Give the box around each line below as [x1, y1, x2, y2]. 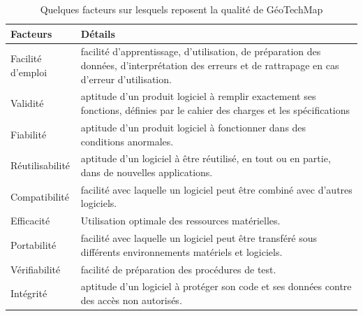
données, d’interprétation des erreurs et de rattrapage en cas [80, 58, 339, 73]
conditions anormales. [80, 134, 174, 148]
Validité [10, 96, 44, 110]
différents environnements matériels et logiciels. [80, 244, 283, 259]
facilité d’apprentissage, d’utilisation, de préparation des [80, 44, 321, 59]
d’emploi [10, 64, 47, 79]
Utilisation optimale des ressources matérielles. [80, 213, 281, 228]
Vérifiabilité [10, 261, 61, 276]
